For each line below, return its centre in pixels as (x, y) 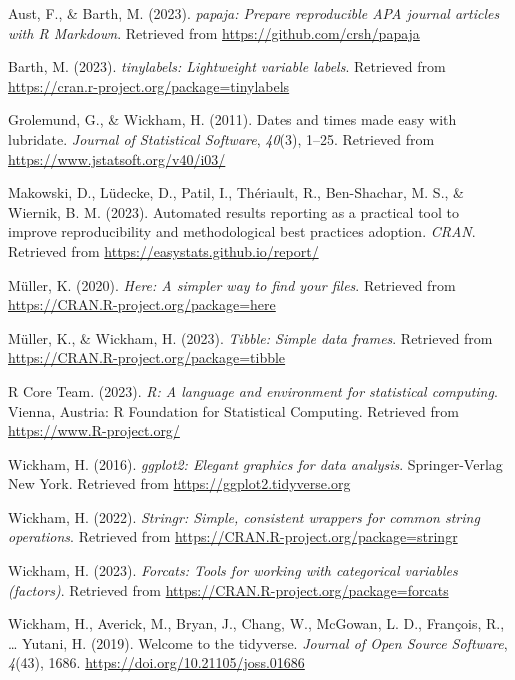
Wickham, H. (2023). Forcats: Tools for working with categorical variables (233, 570)
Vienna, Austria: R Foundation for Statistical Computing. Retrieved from (233, 410)
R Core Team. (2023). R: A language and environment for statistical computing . (253, 390)
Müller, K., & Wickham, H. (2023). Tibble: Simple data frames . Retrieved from (250, 337)
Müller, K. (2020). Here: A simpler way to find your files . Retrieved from (232, 284)
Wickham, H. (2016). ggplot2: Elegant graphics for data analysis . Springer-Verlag (255, 463)
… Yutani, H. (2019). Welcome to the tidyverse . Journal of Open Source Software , (258, 642)
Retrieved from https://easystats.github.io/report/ (163, 250)
